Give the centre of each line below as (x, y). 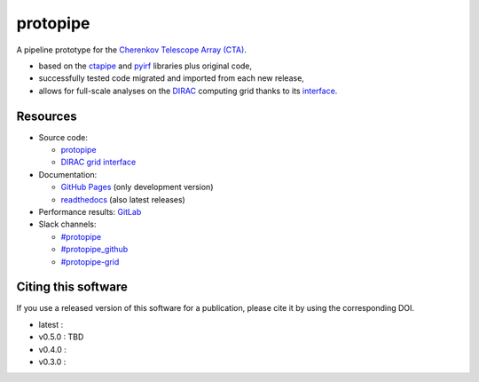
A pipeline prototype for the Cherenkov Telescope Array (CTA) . (132, 50)
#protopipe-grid (90, 261)
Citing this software (72, 287)
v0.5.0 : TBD (61, 337)
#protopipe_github (94, 250)
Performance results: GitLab (90, 211)
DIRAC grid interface (98, 162)
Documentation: (68, 174)
